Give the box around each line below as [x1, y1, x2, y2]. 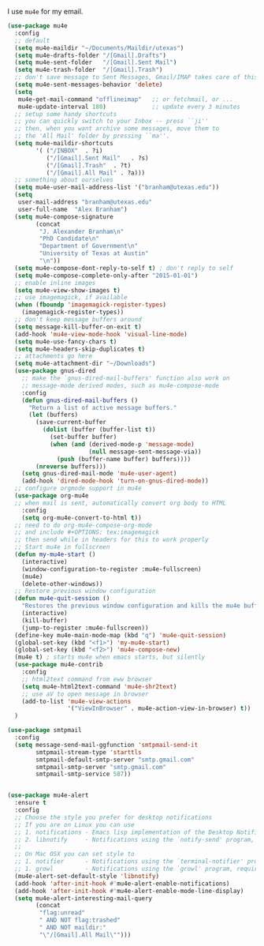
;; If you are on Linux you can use [14, 820, 135, 828]
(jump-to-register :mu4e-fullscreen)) [21, 624, 149, 632]
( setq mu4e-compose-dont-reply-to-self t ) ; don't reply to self [14, 264, 234, 272]
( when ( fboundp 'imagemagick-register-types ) [14, 301, 167, 309]
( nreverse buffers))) [35, 462, 107, 471]
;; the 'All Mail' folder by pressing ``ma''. [14, 132, 170, 141]
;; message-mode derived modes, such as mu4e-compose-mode [21, 381, 220, 389]
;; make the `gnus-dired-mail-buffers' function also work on [21, 374, 230, 382]
